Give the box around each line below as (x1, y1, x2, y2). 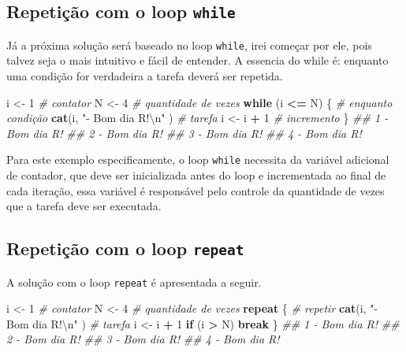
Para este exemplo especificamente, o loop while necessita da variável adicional (6, 151, 389, 168)
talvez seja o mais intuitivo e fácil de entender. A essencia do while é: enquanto (6, 52, 389, 69)
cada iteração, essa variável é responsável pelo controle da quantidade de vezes (6, 182, 385, 198)
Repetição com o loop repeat (6, 236, 244, 261)
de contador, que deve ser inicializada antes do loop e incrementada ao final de (6, 167, 386, 183)
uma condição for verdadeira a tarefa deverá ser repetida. (6, 68, 283, 84)
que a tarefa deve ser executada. (6, 198, 162, 214)
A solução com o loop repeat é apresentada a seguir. (6, 273, 262, 290)
